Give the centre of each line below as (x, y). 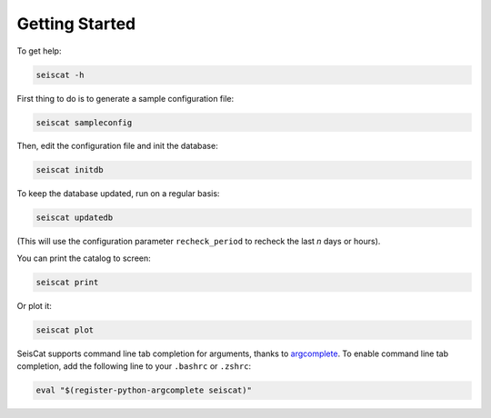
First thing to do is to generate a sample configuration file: (125, 98)
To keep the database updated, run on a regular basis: (118, 194)
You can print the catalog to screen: (84, 258)
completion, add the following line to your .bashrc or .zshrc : (134, 366)
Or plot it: (34, 305)
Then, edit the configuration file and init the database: (117, 146)
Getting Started (76, 24)
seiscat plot (65, 330)
